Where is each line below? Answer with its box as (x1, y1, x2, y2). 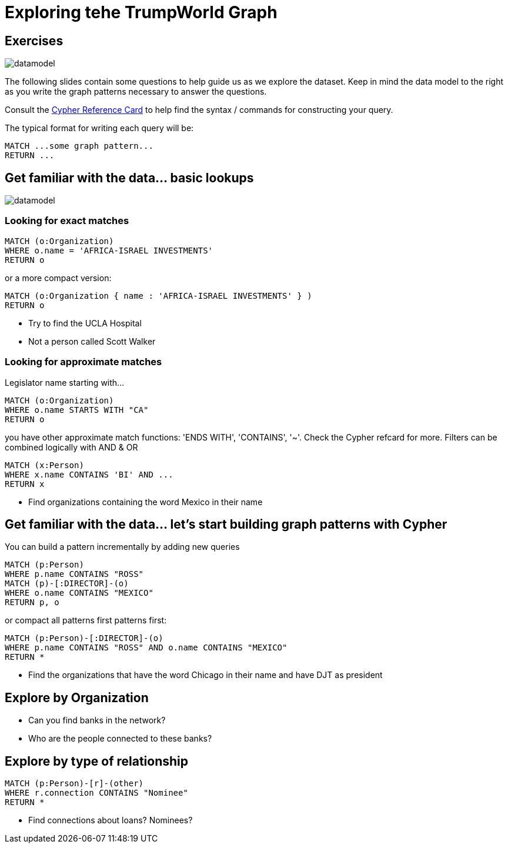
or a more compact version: (5, 272, 112, 283)
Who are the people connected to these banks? (28, 733, 212, 744)
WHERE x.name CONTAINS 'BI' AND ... (5, 469, 173, 479)
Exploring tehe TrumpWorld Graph (5, 2, 278, 22)
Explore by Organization (5, 690, 149, 705)
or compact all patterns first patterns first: (5, 615, 167, 626)
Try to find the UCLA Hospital (28, 318, 142, 328)
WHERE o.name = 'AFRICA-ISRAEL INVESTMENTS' (5, 245, 213, 255)
